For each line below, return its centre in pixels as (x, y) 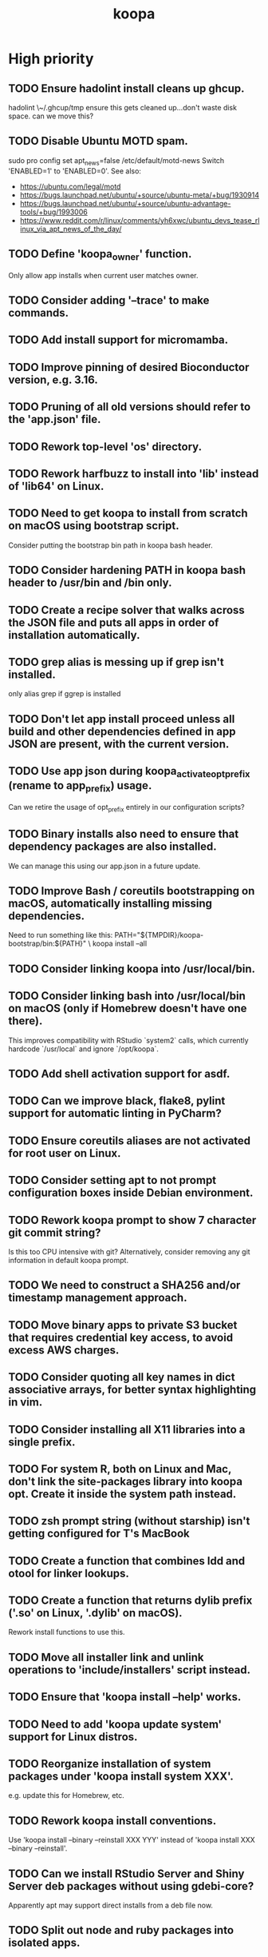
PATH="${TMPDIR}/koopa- (159, 935)
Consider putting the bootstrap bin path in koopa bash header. (110, 545)
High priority (51, 59)
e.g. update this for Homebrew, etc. (67, 1796)
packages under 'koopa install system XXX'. (121, 1777)
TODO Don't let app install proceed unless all (122, 719)
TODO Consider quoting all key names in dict (122, 1377)
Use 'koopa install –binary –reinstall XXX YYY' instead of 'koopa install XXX (132, 1840)
